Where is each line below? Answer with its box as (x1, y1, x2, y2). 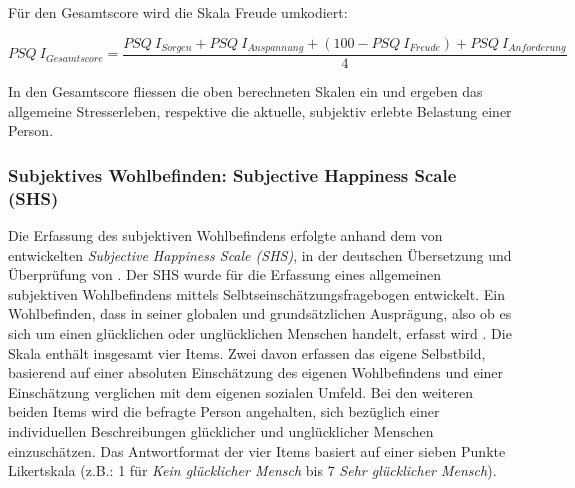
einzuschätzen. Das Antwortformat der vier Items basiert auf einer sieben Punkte (8, 440, 506, 461)
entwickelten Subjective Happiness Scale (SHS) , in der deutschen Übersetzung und (8, 244, 512, 265)
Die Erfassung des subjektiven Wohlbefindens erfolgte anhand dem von (8, 225, 443, 245)
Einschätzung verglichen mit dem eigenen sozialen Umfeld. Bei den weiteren (8, 381, 473, 402)
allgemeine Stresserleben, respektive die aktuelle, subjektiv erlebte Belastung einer (8, 100, 512, 121)
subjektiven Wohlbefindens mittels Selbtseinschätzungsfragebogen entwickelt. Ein (8, 283, 505, 304)
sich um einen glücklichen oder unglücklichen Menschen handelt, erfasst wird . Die (8, 322, 512, 343)
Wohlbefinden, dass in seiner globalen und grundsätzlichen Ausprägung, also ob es (8, 303, 512, 324)
